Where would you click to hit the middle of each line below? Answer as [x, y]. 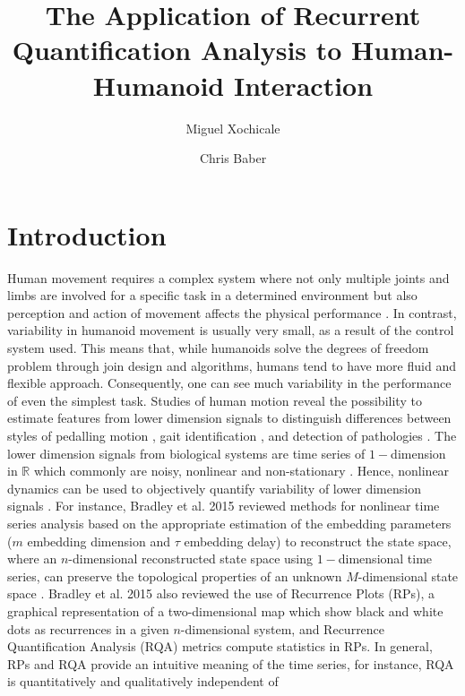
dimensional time [385, 559]
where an [32, 559]
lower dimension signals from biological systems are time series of [186, 453]
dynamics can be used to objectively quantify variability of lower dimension [214, 488]
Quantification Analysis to [177, 50]
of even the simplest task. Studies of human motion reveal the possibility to [215, 400]
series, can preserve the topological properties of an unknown [175, 576]
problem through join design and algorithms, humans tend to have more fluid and [232, 365]
